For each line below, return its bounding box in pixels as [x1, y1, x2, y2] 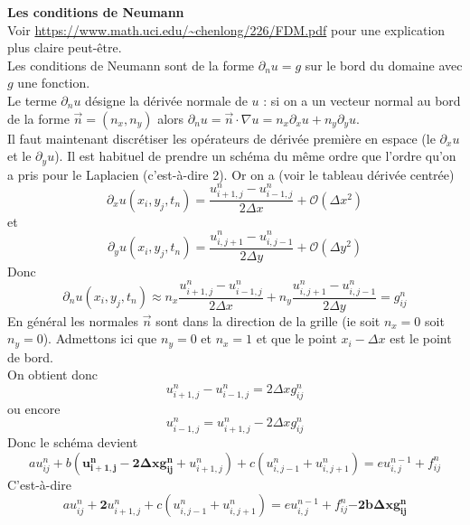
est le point [390, 329, 452, 348]
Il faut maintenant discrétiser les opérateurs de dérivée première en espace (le [7, 128, 436, 147]
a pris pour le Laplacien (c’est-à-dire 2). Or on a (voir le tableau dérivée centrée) [7, 164, 455, 183]
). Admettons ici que [42, 329, 157, 348]
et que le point [256, 329, 337, 348]
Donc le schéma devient [7, 433, 138, 452]
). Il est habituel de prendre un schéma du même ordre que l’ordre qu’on [54, 146, 456, 165]
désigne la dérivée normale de [85, 90, 248, 109]
